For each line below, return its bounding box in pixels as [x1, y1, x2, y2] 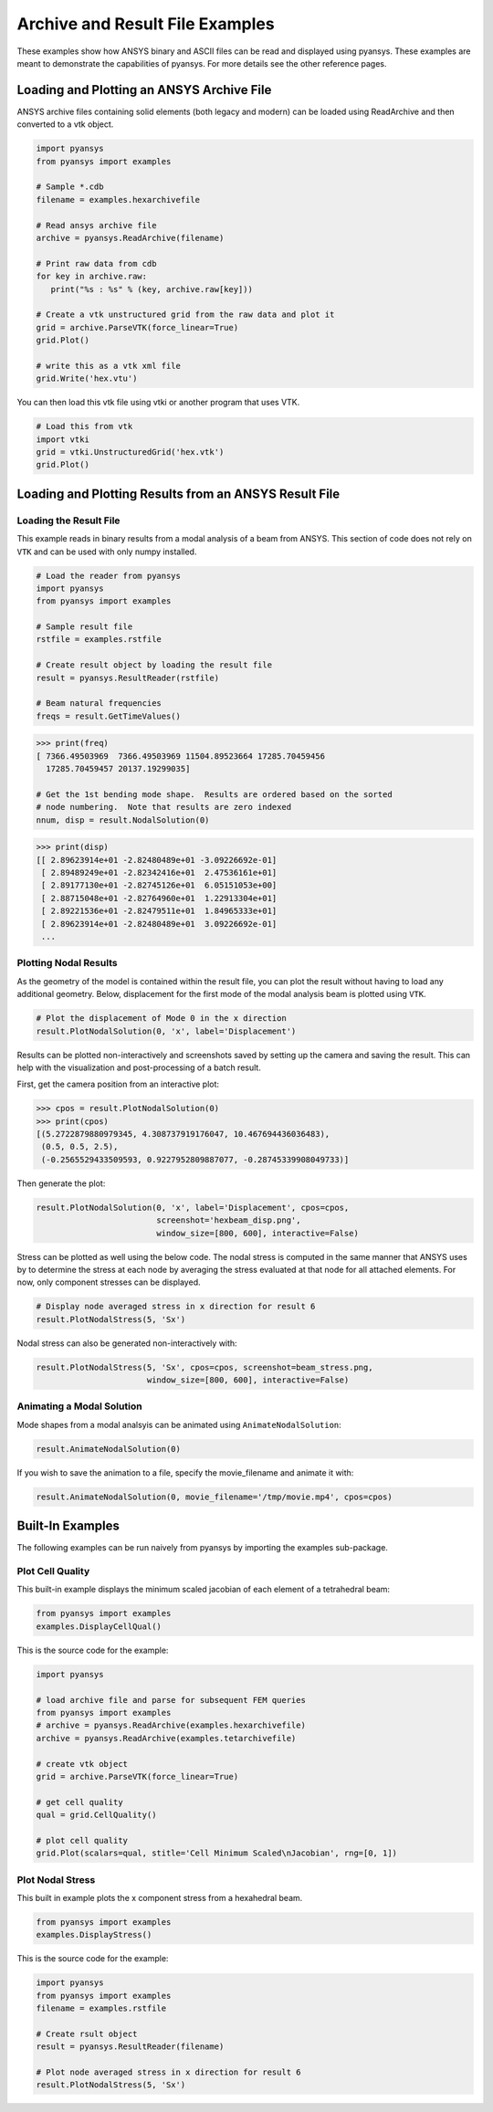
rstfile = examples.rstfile [36, 635, 162, 645]
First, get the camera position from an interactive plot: [16, 1078, 219, 1090]
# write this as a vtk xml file [36, 361, 182, 371]
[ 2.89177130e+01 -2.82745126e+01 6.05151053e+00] [41, 880, 278, 890]
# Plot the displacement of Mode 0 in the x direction [36, 1014, 287, 1024]
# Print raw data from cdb [36, 258, 157, 268]
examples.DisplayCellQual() [36, 1621, 162, 1632]
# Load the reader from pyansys [36, 571, 182, 581]
